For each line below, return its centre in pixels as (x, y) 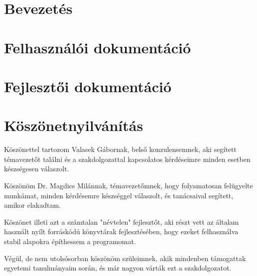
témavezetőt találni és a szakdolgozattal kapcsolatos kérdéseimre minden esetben (127, 159)
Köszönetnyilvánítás (74, 125)
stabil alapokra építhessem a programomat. (70, 241)
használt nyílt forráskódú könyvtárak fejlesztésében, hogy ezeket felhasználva (121, 231)
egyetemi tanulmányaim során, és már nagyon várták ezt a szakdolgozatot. (118, 268)
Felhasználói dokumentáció (98, 47)
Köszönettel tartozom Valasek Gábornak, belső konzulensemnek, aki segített (120, 149)
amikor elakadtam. (32, 205)
